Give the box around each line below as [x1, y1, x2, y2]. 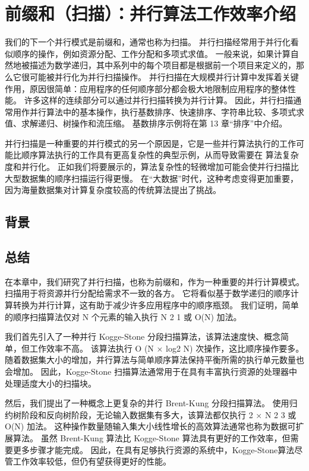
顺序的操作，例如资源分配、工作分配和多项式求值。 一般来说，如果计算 [12, 47, 291, 59]
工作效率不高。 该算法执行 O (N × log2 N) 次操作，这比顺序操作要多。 [29, 342, 304, 354]
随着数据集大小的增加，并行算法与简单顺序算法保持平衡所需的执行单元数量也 [5, 353, 304, 366]
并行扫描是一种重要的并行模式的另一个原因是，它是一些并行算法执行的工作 [5, 137, 296, 149]
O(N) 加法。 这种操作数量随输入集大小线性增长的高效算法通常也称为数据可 [5, 420, 296, 432]
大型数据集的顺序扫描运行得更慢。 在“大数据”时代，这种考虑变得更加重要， [5, 172, 298, 184]
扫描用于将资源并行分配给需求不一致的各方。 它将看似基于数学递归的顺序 [5, 287, 291, 299]
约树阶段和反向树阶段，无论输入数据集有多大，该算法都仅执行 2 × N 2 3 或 [5, 408, 297, 421]
